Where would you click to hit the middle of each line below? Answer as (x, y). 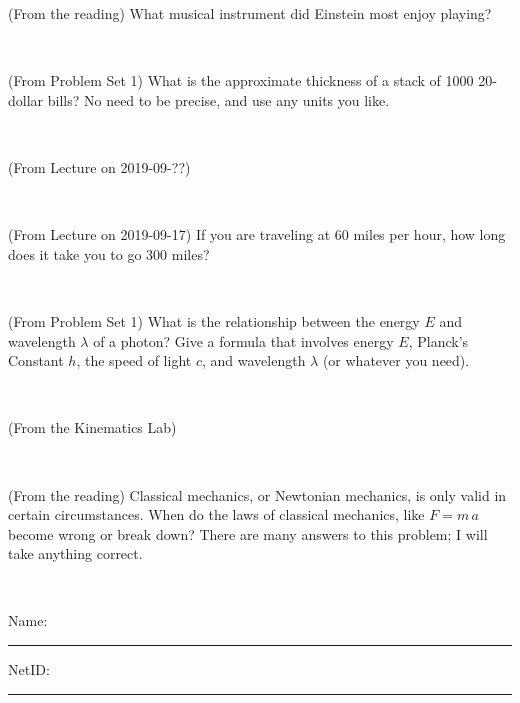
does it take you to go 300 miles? (109, 253)
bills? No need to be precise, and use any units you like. (218, 99)
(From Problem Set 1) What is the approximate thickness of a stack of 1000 (241, 80)
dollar (26, 99)
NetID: (29, 669)
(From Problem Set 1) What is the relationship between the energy (214, 320)
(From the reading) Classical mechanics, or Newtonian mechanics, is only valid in (257, 494)
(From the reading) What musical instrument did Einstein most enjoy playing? (250, 13)
